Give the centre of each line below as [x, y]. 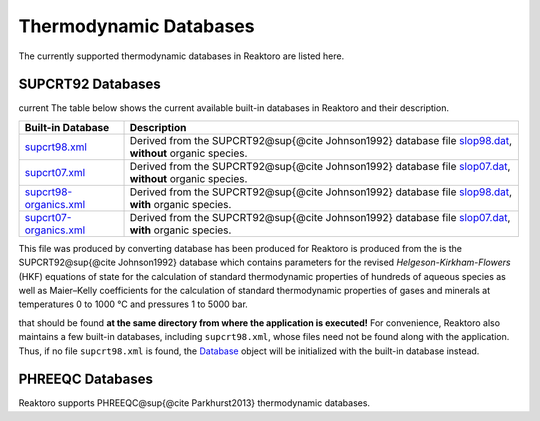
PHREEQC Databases [86, 379]
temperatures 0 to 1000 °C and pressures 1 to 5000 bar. [133, 304]
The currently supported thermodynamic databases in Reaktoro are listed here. [181, 56]
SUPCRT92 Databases [89, 84]
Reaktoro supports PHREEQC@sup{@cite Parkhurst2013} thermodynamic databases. [194, 403]
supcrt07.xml [55, 172]
